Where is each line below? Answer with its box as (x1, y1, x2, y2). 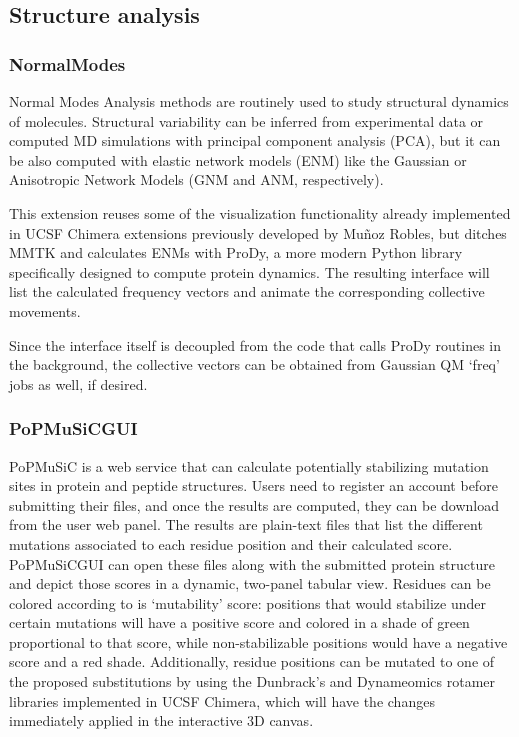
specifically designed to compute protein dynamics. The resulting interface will (9, 261, 490, 282)
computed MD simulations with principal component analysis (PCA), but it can (9, 130, 501, 151)
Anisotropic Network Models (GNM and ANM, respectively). (9, 169, 384, 190)
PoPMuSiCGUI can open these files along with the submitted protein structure (9, 553, 495, 574)
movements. (9, 300, 81, 321)
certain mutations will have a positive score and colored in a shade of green (9, 612, 470, 633)
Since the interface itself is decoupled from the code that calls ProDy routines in (9, 334, 502, 355)
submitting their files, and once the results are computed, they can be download (9, 494, 500, 515)
